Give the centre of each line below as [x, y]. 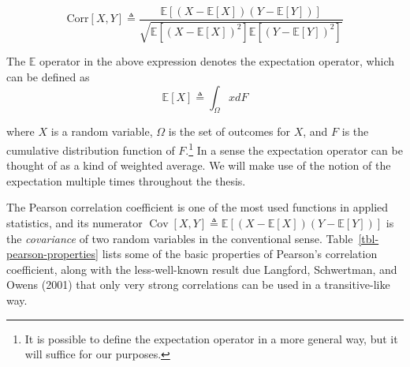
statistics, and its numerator [75, 223]
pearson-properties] [52, 254]
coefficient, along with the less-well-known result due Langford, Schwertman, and [202, 269]
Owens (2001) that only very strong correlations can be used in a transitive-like [198, 285]
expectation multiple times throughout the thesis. [126, 180]
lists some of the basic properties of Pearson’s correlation [240, 254]
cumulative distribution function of [91, 150]
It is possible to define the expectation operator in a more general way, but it [211, 338]
